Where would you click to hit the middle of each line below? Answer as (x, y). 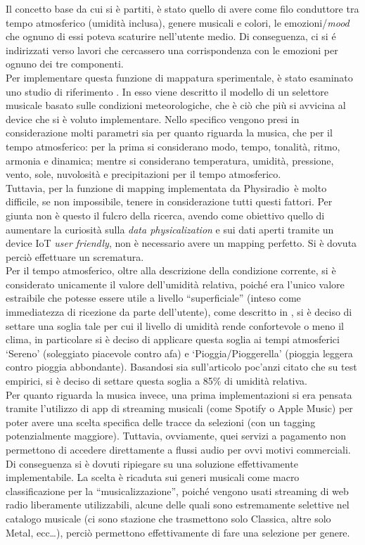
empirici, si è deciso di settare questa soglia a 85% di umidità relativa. (157, 381)
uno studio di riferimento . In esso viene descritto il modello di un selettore (167, 91)
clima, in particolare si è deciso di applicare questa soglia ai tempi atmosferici (173, 339)
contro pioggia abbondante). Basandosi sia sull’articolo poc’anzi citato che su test (181, 367)
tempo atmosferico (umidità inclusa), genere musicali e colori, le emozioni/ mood (178, 22)
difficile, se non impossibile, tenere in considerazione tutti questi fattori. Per (169, 201)
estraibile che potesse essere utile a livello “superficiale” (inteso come (153, 298)
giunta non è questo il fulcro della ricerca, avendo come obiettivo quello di (165, 215)
